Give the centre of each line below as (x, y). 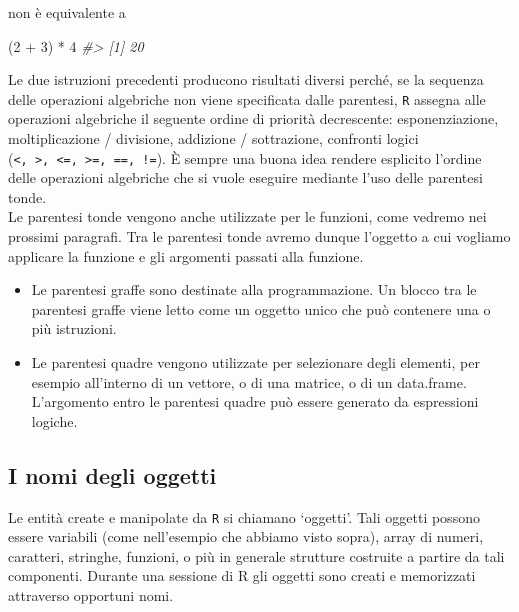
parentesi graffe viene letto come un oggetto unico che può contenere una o (261, 308)
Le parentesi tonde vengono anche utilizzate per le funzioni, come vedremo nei (247, 216)
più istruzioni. (74, 328)
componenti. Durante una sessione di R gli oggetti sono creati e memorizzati (242, 575)
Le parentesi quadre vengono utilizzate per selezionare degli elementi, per (255, 362)
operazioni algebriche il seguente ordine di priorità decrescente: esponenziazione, (253, 118)
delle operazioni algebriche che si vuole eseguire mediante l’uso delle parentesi (245, 177)
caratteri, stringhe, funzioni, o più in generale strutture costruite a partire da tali (256, 555)
